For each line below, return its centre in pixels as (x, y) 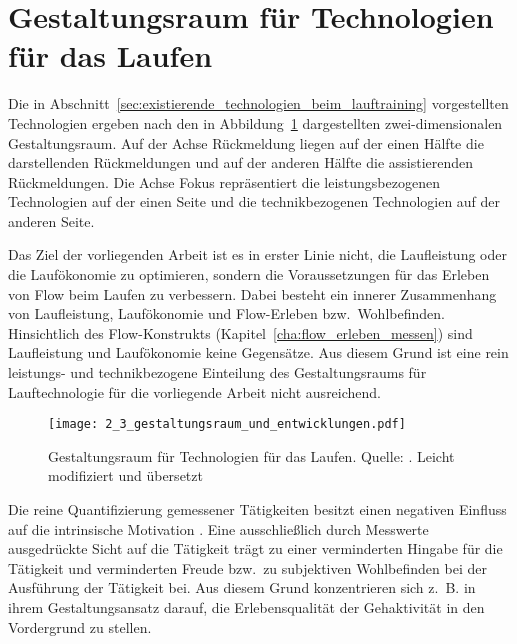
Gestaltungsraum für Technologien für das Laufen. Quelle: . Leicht (251, 455)
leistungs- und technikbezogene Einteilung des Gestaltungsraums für (217, 372)
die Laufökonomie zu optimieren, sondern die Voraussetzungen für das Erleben (249, 274)
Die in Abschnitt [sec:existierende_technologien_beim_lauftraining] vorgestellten (258, 103)
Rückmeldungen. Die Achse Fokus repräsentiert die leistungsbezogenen (224, 181)
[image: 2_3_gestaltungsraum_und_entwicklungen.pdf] (227, 424)
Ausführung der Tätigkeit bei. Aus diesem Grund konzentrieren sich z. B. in (242, 587)
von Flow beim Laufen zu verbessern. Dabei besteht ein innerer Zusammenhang (252, 293)
